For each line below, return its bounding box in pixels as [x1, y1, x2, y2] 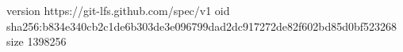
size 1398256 [6, 33, 67, 50]
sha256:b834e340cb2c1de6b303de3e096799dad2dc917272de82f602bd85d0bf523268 [6, 17, 397, 34]
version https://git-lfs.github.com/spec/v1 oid [6, 2, 230, 18]
